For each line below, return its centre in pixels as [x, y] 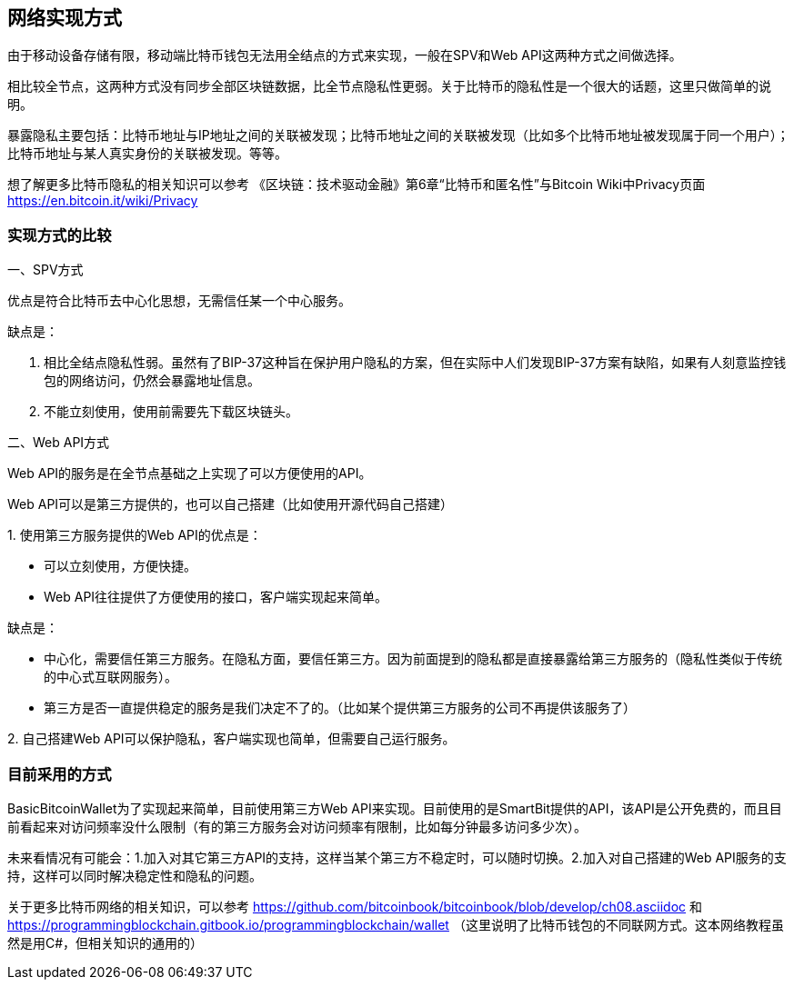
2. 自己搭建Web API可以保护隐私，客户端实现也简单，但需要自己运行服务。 [231, 739]
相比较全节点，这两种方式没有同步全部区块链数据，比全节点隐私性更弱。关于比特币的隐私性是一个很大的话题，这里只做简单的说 [389, 86]
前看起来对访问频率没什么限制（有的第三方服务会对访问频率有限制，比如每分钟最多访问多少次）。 [297, 826]
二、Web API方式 [59, 443]
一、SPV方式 [45, 270]
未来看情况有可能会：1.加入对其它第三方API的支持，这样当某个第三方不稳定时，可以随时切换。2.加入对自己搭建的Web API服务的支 [397, 857]
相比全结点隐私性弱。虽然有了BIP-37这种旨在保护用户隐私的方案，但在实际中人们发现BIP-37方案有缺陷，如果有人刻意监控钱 [415, 363]
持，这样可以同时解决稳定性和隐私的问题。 [135, 875]
